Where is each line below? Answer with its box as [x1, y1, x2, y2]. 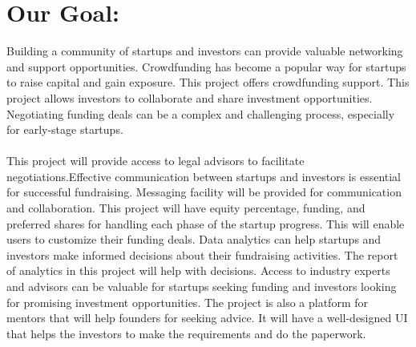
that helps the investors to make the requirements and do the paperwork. [6, 325, 366, 341]
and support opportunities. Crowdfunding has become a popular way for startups [6, 58, 406, 75]
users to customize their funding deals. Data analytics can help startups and [6, 231, 382, 248]
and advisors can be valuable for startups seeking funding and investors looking [6, 278, 397, 295]
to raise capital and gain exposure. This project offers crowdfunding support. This [6, 74, 410, 91]
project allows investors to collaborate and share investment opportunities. [6, 89, 373, 106]
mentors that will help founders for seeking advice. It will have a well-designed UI [6, 309, 408, 326]
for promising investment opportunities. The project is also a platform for [6, 293, 368, 310]
